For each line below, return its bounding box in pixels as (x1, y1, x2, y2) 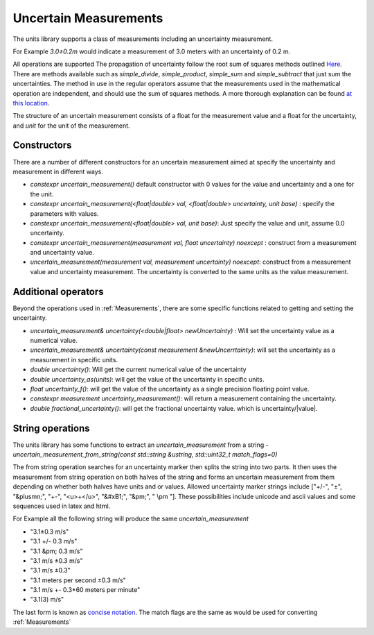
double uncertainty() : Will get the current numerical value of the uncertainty (30, 365, 247, 374)
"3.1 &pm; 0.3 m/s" (30, 547, 83, 555)
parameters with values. (30, 209, 99, 218)
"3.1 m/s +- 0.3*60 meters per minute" (30, 586, 141, 594)
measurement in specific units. (30, 355, 118, 364)
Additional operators (12, 285, 104, 298)
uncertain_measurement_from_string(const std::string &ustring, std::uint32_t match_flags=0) (12, 450, 278, 458)
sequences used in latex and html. (12, 502, 111, 510)
